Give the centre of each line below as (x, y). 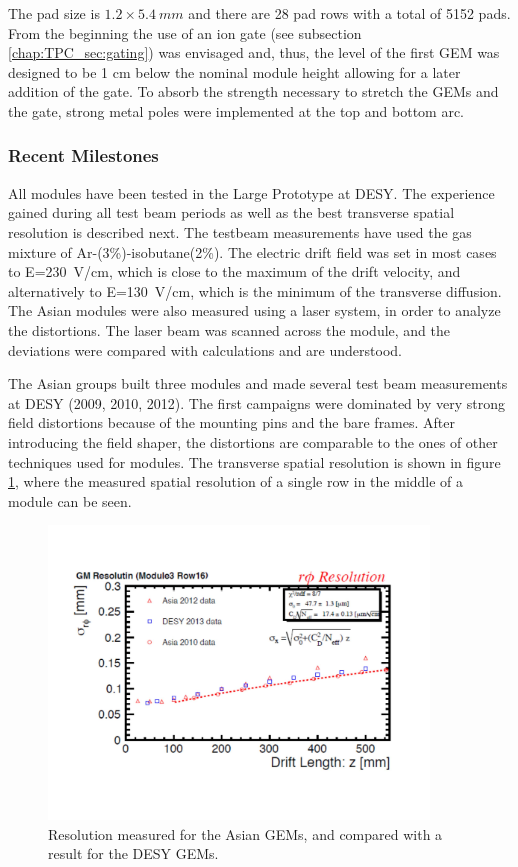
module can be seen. (70, 500)
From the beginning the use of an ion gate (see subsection (185, 32)
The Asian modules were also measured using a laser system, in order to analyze (254, 310)
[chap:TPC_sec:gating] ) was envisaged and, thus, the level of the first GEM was (254, 52)
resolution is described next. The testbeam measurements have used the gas (240, 231)
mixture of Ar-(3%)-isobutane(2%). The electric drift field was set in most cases (252, 251)
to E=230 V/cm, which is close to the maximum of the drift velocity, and (234, 271)
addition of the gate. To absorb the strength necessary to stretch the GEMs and (253, 91)
